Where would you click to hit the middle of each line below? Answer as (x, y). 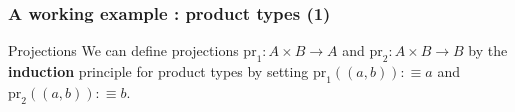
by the (488, 50)
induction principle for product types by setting (158, 71)
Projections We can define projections (123, 50)
